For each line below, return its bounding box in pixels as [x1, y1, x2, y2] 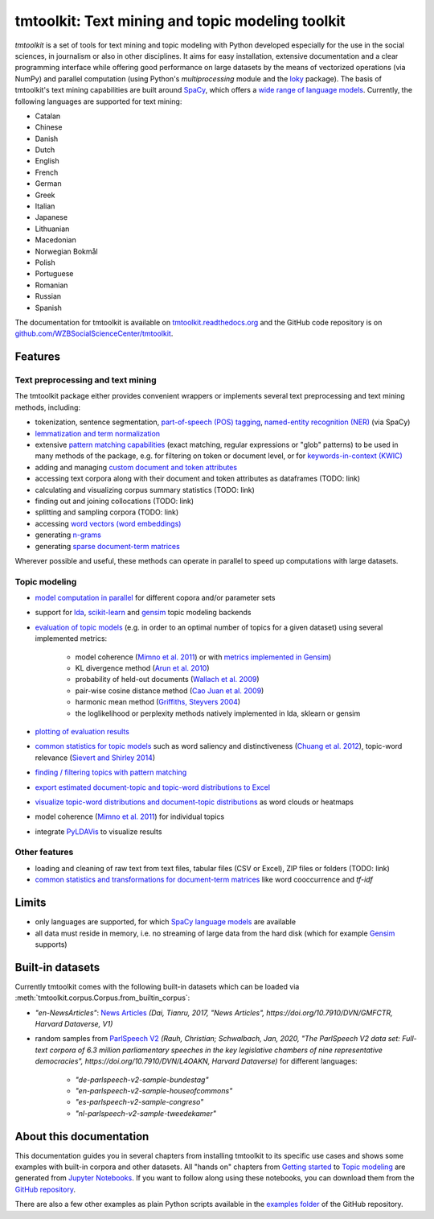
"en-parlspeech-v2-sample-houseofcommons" [75, 1085, 233, 1095]
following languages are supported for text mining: [14, 97, 182, 106]
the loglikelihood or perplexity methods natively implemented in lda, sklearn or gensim [75, 709, 361, 718]
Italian [35, 201, 55, 211]
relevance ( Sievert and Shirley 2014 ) [35, 753, 156, 762]
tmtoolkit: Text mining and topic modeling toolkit [14, 12, 346, 30]
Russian [35, 291, 62, 301]
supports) [35, 939, 68, 949]
